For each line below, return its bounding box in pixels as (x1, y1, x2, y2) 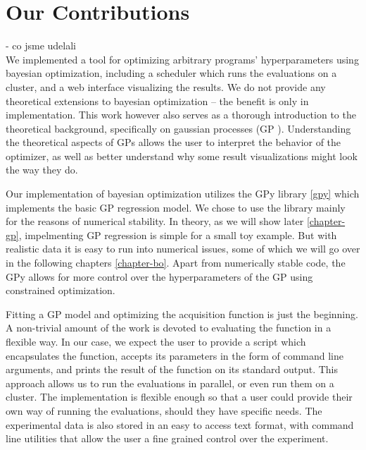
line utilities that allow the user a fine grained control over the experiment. (6, 431, 329, 446)
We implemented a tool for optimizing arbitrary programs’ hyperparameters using (6, 51, 359, 66)
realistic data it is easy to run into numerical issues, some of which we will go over (6, 241, 360, 256)
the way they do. (6, 162, 78, 177)
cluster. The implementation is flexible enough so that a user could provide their (6, 389, 353, 404)
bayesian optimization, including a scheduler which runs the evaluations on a (6, 66, 337, 80)
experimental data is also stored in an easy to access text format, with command (6, 417, 354, 432)
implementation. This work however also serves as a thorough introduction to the (6, 107, 356, 122)
